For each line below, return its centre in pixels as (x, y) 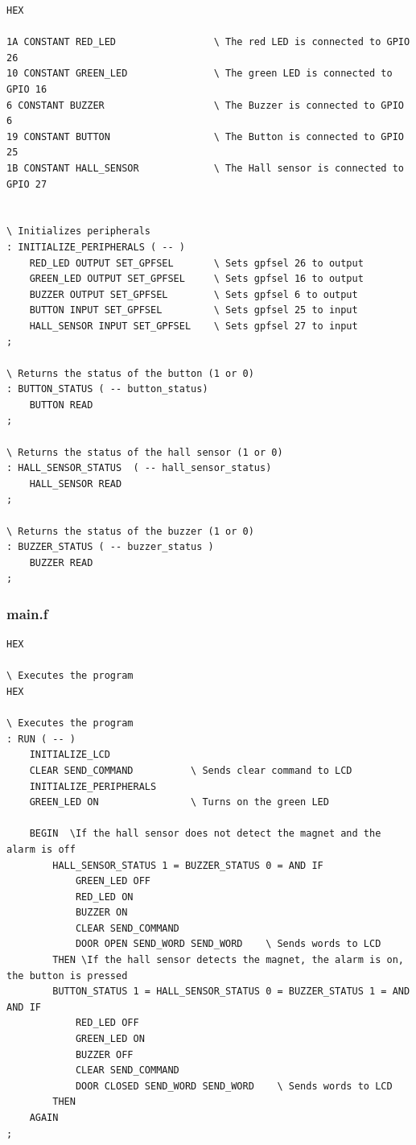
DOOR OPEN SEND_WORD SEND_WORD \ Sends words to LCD (228, 944)
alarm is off (41, 849)
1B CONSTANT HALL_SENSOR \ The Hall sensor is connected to (205, 168)
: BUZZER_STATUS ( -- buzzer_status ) (110, 547)
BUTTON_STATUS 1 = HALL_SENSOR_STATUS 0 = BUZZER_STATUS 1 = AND (231, 992)
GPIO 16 (27, 89)
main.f (27, 613)
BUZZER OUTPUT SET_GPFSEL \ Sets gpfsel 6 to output (194, 294)
